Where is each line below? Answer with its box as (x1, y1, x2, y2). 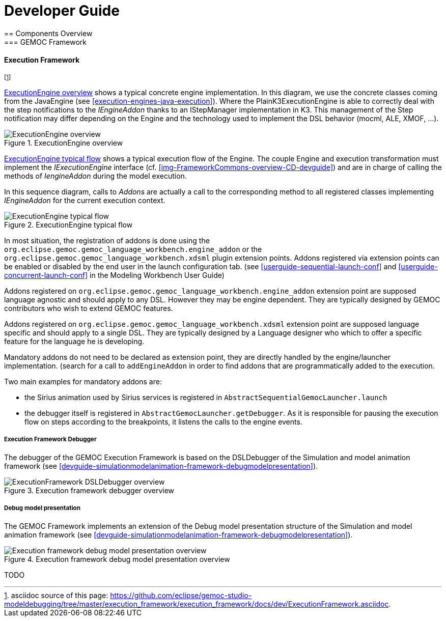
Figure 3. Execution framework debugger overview (4, 486, 175, 495)
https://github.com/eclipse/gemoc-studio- (110, 590, 252, 600)
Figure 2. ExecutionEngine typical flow (4, 220, 133, 229)
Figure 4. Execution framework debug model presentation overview (4, 554, 230, 563)
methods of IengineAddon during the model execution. (4, 171, 187, 180)
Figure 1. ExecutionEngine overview (4, 138, 123, 147)
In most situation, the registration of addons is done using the (4, 236, 210, 245)
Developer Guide (4, 2, 120, 19)
